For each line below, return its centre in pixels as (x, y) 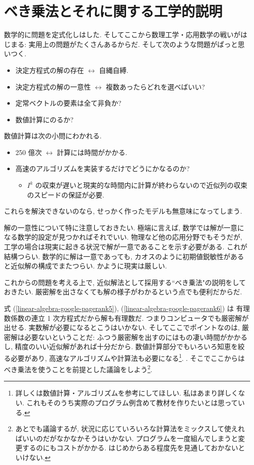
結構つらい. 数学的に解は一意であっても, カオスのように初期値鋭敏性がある (124, 256)
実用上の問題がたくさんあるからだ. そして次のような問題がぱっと (133, 44)
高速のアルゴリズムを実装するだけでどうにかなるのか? (102, 168)
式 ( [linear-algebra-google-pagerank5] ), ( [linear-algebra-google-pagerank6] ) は (119, 308)
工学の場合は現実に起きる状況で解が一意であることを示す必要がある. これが (126, 247)
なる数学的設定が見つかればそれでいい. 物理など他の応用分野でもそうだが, (123, 237)
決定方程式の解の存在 (50, 70)
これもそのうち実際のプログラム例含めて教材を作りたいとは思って (132, 403)
